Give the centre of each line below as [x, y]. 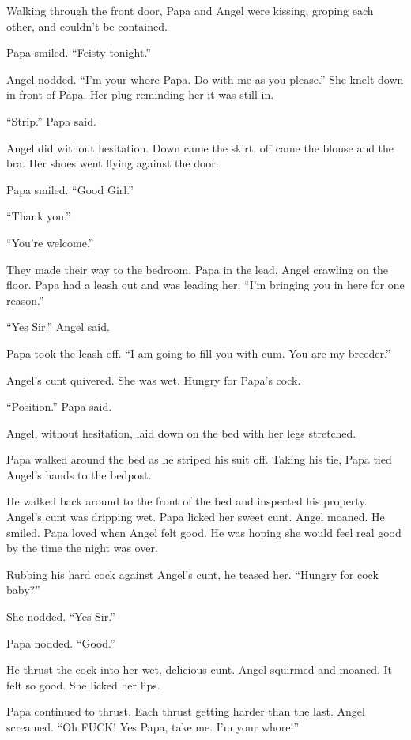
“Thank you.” [39, 216]
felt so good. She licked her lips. [83, 684]
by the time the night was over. [82, 548]
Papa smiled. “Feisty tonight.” [79, 53]
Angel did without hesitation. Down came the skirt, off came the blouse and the [200, 147]
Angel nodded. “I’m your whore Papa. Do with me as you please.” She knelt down [205, 79]
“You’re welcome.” [50, 242]
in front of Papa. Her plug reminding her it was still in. [140, 94]
